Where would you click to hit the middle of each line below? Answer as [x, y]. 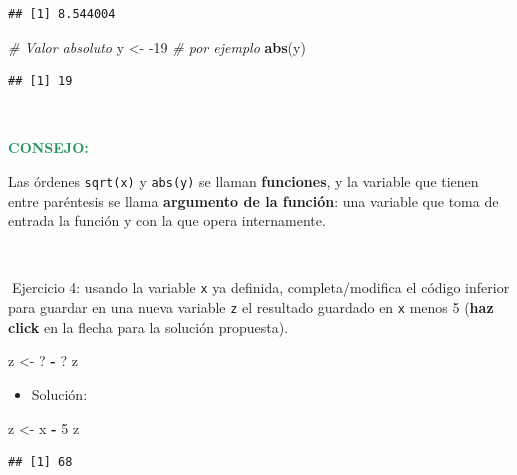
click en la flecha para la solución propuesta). [148, 326]
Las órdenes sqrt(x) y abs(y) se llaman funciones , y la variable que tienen [243, 180]
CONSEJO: [48, 147]
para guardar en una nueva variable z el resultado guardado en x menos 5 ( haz [251, 307]
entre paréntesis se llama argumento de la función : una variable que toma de [253, 200]
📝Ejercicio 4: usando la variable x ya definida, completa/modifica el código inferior [259, 287]
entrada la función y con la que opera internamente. [167, 220]
